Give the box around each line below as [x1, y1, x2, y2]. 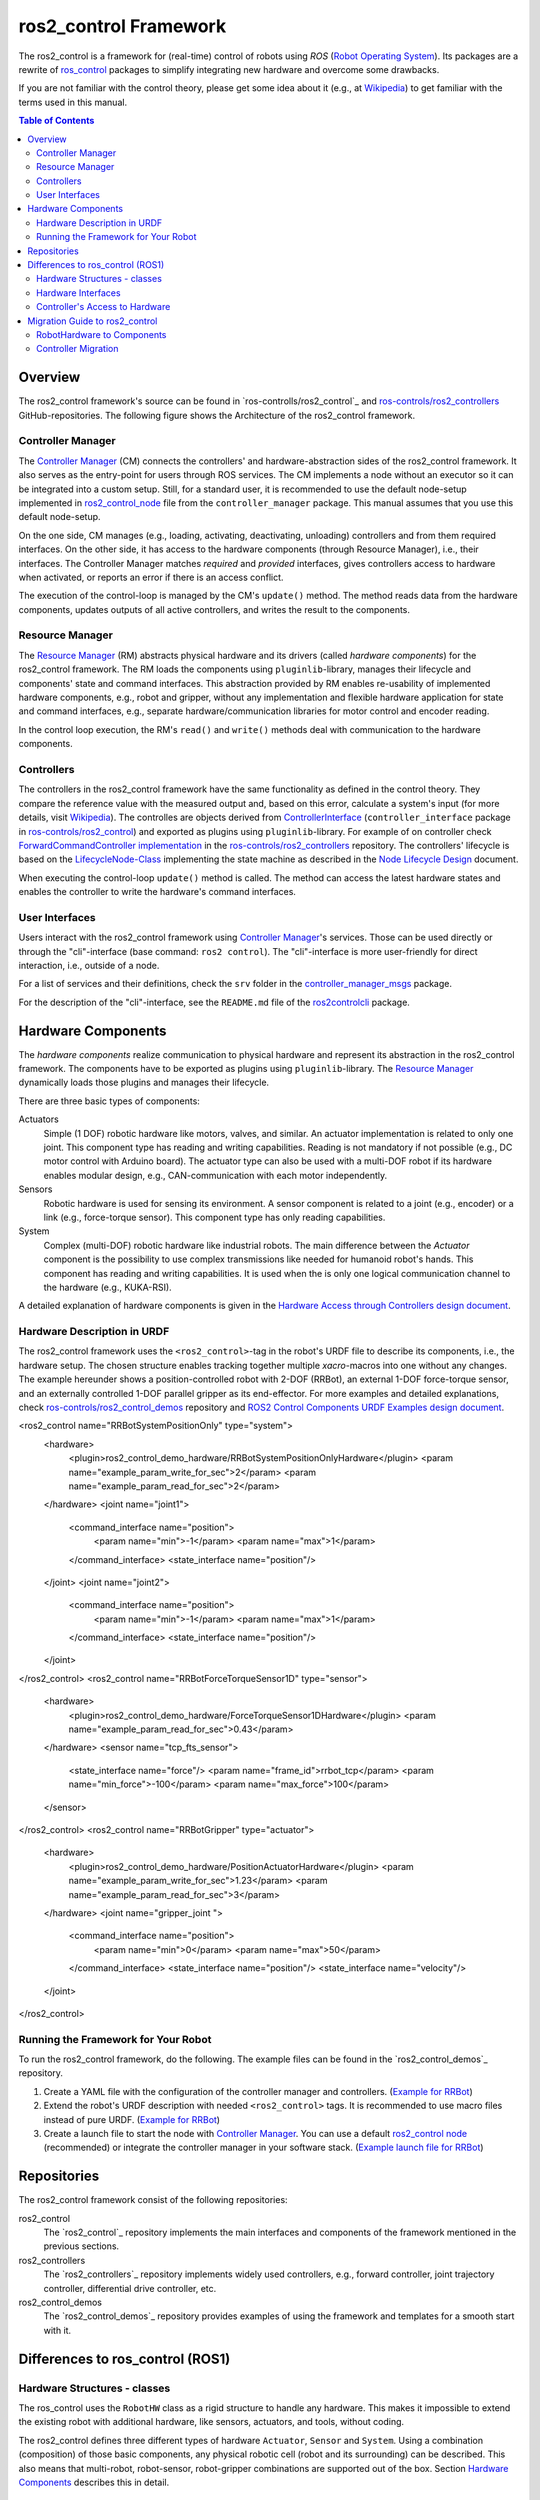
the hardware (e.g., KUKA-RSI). [43, 1281, 172, 1293]
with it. [43, 2324, 72, 2336]
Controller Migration [36, 343, 119, 355]
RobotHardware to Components [36, 328, 167, 340]
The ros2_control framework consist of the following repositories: [18, 2194, 289, 2206]
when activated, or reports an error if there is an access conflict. [18, 571, 284, 583]
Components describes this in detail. [18, 2476, 170, 2488]
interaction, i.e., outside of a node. [18, 959, 160, 971]
